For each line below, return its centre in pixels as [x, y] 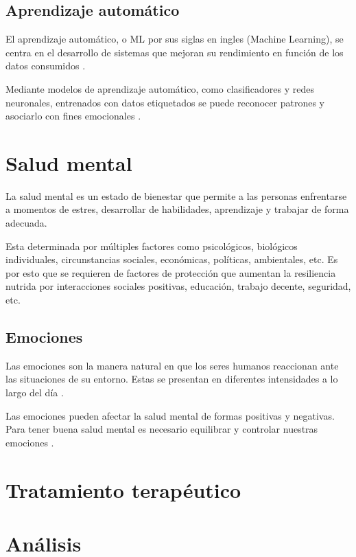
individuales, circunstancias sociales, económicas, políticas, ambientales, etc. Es [172, 259]
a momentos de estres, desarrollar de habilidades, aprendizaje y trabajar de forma [177, 209]
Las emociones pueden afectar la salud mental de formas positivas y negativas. [170, 415]
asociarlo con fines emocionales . [73, 116]
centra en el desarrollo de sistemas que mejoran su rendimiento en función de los [175, 52]
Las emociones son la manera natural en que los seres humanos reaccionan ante [172, 365]
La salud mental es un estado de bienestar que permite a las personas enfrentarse [176, 195]
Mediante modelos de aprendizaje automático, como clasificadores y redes [160, 88]
